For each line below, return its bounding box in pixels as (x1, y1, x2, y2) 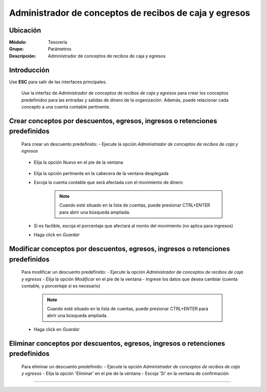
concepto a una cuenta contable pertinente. (21, 104, 111, 109)
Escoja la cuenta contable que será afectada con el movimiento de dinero (33, 179, 183, 185)
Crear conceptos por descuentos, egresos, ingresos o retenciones (9, 116, 217, 125)
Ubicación (9, 26, 41, 35)
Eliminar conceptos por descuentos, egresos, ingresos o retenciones (9, 339, 225, 348)
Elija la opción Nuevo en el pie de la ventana (33, 159, 123, 165)
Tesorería (48, 39, 67, 45)
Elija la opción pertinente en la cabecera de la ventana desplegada (33, 171, 169, 177)
